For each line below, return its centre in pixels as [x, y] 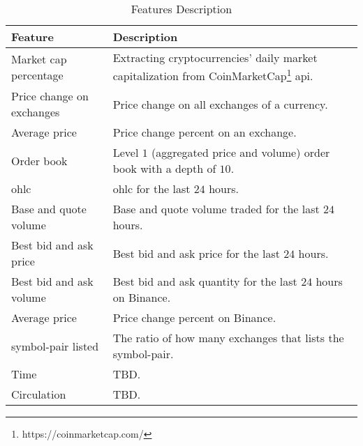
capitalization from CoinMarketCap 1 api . [213, 75]
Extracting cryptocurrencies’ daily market [215, 57]
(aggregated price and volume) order [241, 153]
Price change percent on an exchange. [205, 132]
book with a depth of [164, 169]
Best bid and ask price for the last [196, 253]
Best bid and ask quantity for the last [205, 282]
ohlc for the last [151, 189]
